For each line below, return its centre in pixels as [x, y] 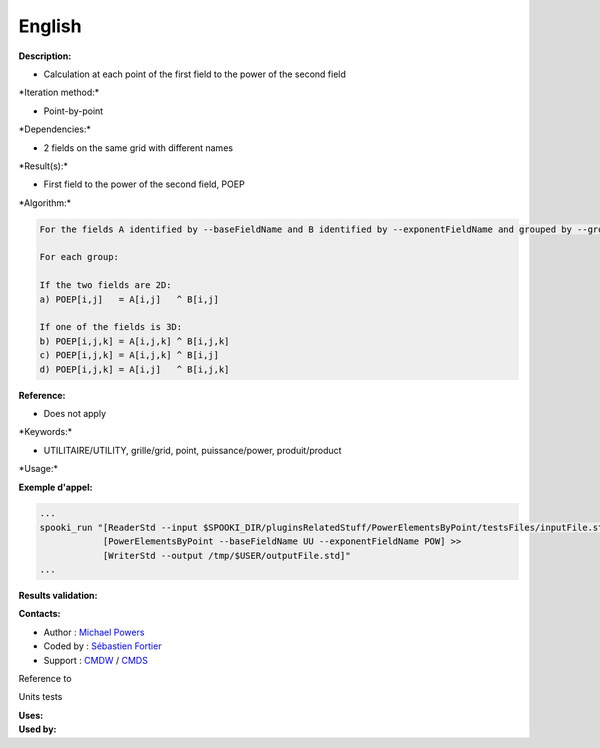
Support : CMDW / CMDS [96, 660]
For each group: [79, 257]
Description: [45, 56]
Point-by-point [73, 111]
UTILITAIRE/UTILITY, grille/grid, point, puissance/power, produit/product [192, 450]
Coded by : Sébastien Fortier [102, 646]
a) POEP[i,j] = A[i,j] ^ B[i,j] [129, 299]
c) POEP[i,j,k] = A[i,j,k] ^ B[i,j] [129, 355]
